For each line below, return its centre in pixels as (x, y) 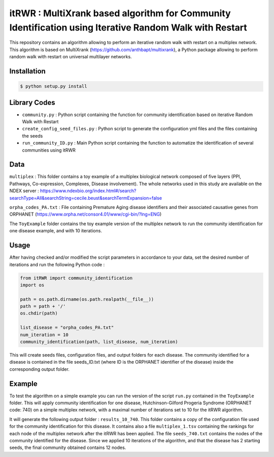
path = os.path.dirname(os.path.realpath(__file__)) (87, 299)
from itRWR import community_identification (76, 278)
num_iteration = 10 (44, 335)
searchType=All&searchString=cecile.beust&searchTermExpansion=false (86, 198)
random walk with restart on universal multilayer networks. (71, 57)
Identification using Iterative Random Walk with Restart (128, 27)
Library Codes (32, 102)
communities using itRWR (49, 150)
